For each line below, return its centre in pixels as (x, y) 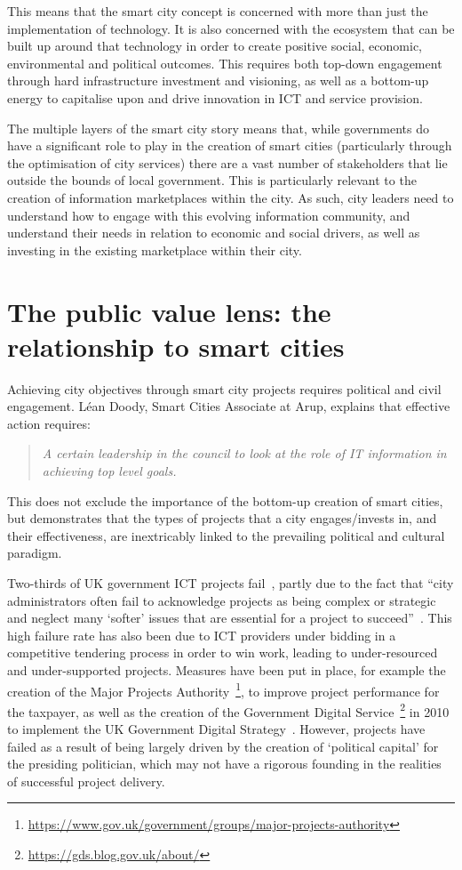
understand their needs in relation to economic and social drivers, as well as (214, 233)
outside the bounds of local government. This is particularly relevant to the (212, 180)
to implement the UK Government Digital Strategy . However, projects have (216, 729)
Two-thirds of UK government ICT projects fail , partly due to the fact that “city (231, 582)
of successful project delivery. (86, 781)
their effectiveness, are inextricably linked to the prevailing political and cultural (226, 535)
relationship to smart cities (176, 346)
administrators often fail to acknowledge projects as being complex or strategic (222, 600)
